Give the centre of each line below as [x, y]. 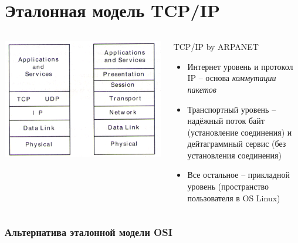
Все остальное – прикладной [238, 175]
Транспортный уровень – [232, 109]
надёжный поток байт [226, 121]
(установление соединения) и [240, 132]
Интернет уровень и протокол [240, 66]
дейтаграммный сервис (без [237, 144]
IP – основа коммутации [232, 78]
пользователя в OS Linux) [234, 198]
